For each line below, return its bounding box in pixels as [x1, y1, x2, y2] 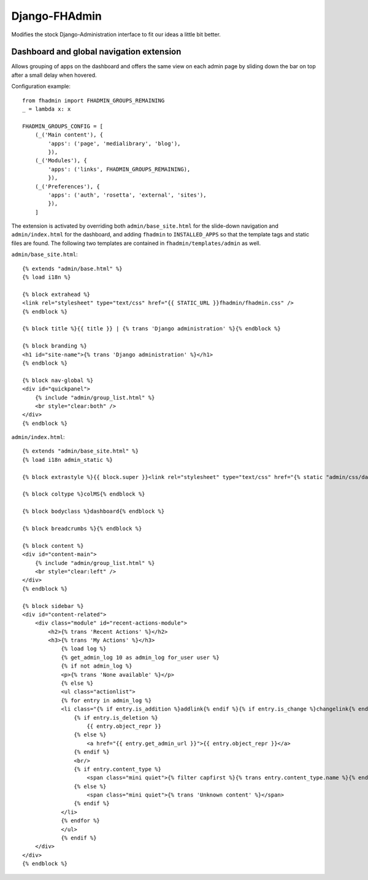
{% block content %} [22, 542, 84, 549]
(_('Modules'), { [34, 157, 87, 164]
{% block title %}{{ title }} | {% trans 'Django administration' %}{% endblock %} [22, 325, 282, 332]
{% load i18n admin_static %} [22, 456, 113, 463]
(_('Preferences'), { [34, 183, 101, 190]
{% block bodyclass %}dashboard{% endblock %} [22, 508, 165, 515]
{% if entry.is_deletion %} [74, 714, 159, 721]
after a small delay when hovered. [11, 71, 98, 79]
